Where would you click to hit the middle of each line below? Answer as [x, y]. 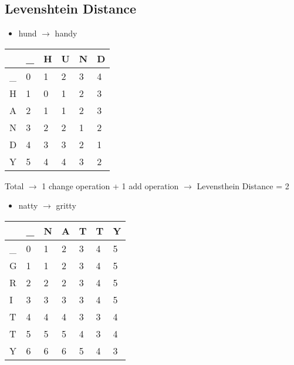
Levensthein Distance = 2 [243, 185]
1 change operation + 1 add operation [110, 185]
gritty [66, 205]
